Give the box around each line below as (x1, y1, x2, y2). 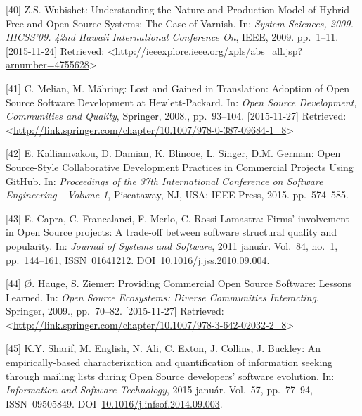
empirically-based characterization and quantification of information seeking (6, 355, 333, 370)
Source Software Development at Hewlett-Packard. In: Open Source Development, (6, 94, 357, 109)
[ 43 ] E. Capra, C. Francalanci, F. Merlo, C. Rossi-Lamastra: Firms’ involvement (6, 210, 349, 225)
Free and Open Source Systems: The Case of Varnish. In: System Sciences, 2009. (6, 15, 354, 30)
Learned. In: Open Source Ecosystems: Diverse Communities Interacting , (6, 289, 319, 304)
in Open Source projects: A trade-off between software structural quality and (6, 225, 337, 239)
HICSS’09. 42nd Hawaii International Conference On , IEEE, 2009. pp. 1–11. (6, 30, 339, 44)
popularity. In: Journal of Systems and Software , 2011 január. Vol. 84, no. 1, (6, 238, 338, 253)
